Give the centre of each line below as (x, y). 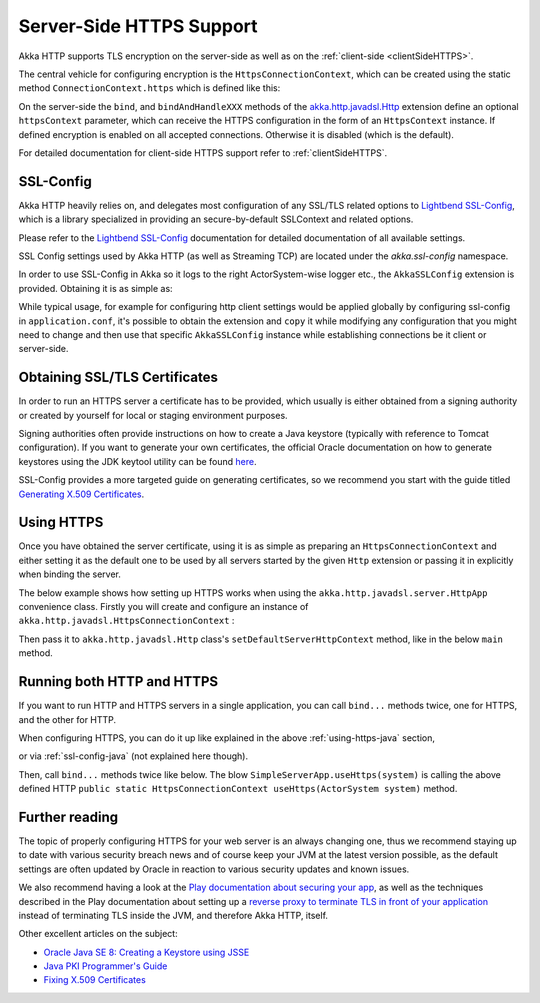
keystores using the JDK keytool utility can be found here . (137, 461)
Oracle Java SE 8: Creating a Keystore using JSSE (146, 952)
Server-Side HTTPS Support (138, 26)
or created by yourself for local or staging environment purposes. (153, 415)
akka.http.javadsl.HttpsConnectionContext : (126, 621)
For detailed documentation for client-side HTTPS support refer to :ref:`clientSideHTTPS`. (203, 152)
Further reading (68, 816)
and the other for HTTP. (67, 719)
